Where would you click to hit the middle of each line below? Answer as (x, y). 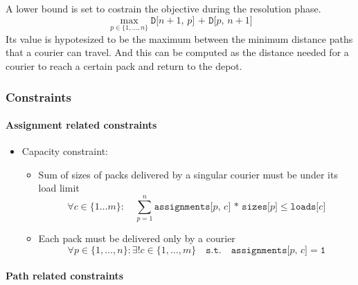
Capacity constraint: (65, 151)
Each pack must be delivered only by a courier (137, 238)
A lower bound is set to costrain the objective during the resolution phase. (163, 8)
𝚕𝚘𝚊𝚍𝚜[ (305, 206)
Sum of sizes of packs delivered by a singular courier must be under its (188, 174)
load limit (59, 188)
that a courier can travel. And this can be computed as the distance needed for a (177, 52)
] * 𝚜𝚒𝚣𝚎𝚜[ (249, 206)
